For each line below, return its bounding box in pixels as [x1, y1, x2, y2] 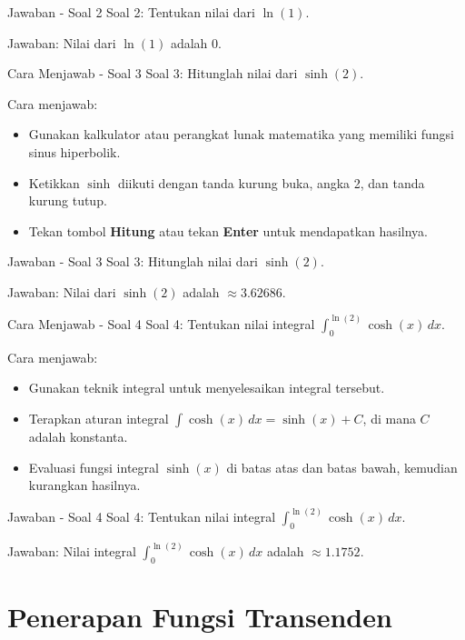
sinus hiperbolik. [28, 142, 121, 161]
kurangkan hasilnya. [28, 475, 141, 495]
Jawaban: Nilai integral [7, 542, 136, 561]
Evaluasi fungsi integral [28, 457, 159, 476]
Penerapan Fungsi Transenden [7, 598, 392, 635]
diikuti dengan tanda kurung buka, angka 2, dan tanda [117, 173, 425, 192]
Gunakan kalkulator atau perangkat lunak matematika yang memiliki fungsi [28, 125, 454, 144]
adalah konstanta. [28, 426, 128, 445]
